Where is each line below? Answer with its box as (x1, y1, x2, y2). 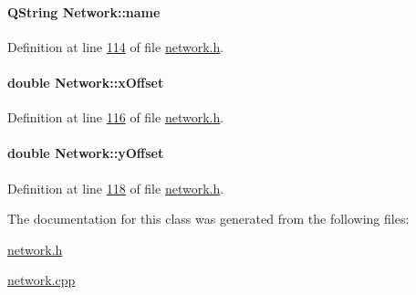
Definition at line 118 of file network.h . (7, 178, 224, 197)
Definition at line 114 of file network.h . (7, 37, 224, 56)
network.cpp (7, 270, 76, 290)
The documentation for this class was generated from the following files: (7, 209, 410, 228)
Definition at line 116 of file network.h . (7, 108, 224, 127)
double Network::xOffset (7, 72, 164, 91)
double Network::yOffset (7, 143, 164, 163)
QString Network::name (7, 2, 161, 21)
